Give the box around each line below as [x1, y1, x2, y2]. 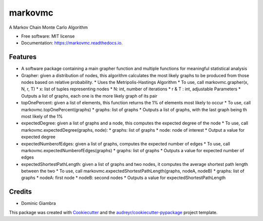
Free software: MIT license [21, 33, 75, 39]
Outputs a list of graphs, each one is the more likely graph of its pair [21, 93, 158, 99]
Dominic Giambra [21, 201, 56, 206]
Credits [9, 188, 32, 196]
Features [9, 53, 37, 61]
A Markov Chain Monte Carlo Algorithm [9, 24, 88, 30]
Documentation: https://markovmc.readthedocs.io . [21, 40, 123, 46]
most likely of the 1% [21, 113, 63, 119]
